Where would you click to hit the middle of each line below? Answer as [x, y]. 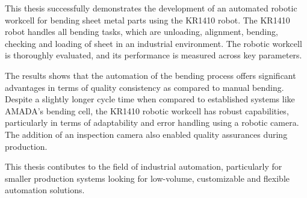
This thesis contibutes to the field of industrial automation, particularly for [144, 166]
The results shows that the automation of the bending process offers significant [150, 75]
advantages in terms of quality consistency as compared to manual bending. [144, 87]
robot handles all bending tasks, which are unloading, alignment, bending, [141, 32]
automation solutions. [45, 190]
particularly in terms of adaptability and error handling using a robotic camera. [152, 122]
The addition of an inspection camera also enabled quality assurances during [146, 134]
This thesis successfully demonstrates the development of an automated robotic [151, 8]
